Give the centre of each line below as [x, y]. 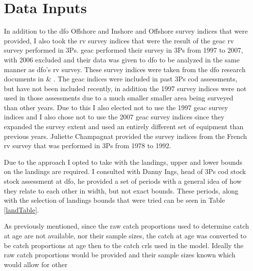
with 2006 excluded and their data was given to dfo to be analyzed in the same [122, 59]
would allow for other [36, 264]
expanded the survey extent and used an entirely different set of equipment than [124, 126]
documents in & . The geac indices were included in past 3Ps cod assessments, [121, 79]
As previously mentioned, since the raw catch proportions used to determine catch [126, 226]
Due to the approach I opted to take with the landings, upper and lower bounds [123, 162]
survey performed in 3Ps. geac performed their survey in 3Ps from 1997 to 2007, [124, 50]
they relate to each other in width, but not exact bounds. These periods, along [121, 190]
